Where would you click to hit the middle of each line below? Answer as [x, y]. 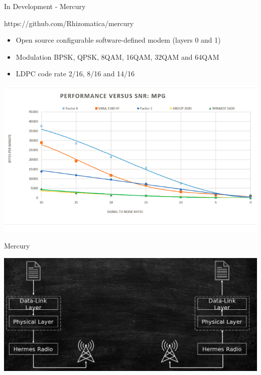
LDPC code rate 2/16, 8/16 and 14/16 [75, 74]
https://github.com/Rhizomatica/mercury [69, 23]
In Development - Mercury [45, 6]
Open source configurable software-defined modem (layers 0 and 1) [118, 40]
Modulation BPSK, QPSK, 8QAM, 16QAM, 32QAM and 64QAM [117, 56]
